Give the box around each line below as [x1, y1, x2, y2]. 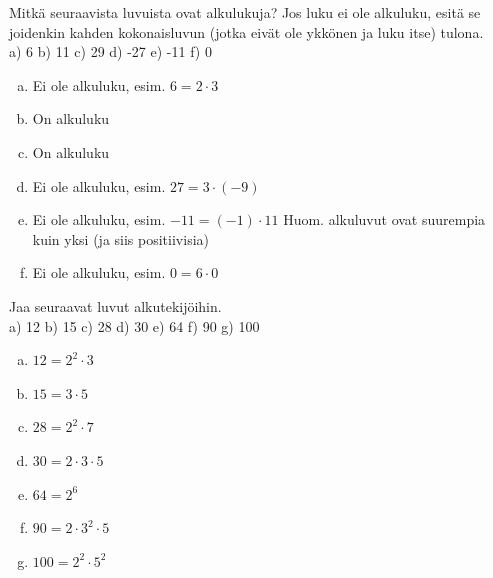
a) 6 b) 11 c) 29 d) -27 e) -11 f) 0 [9, 41, 212, 62]
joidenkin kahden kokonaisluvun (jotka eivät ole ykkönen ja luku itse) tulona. [9, 21, 484, 42]
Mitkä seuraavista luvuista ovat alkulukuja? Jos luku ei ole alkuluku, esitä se [9, 2, 481, 22]
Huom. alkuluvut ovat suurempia [283, 209, 486, 230]
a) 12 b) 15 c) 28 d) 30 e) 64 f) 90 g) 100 [9, 315, 260, 336]
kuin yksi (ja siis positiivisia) [32, 228, 209, 249]
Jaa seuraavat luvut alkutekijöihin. [9, 295, 222, 316]
